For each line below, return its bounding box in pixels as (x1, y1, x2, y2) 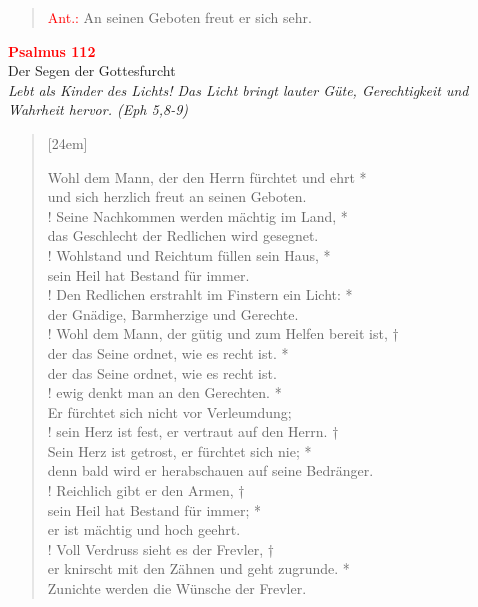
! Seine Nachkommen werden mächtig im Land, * (47, 205, 348, 226)
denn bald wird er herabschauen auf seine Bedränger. (47, 460, 374, 481)
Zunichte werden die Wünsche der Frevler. (47, 578, 307, 599)
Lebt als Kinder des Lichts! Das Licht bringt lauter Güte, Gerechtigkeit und (8, 79, 469, 100)
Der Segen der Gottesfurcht (8, 60, 176, 81)
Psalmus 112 (8, 40, 96, 61)
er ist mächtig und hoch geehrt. (47, 519, 241, 540)
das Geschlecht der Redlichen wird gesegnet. (47, 225, 319, 246)
